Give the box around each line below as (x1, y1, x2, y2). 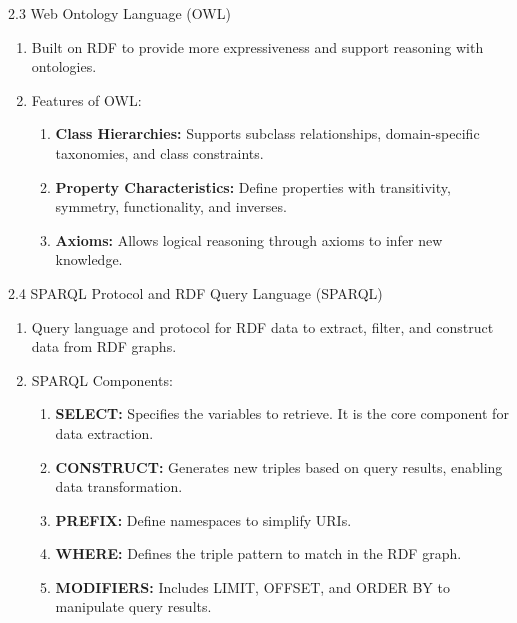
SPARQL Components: (31, 369, 173, 390)
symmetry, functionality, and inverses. (55, 196, 287, 217)
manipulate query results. (55, 596, 212, 617)
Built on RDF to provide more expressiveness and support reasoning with (31, 36, 484, 57)
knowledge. (55, 249, 123, 270)
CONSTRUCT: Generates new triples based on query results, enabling (55, 456, 503, 477)
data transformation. (55, 476, 183, 497)
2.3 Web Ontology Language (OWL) (8, 3, 231, 23)
